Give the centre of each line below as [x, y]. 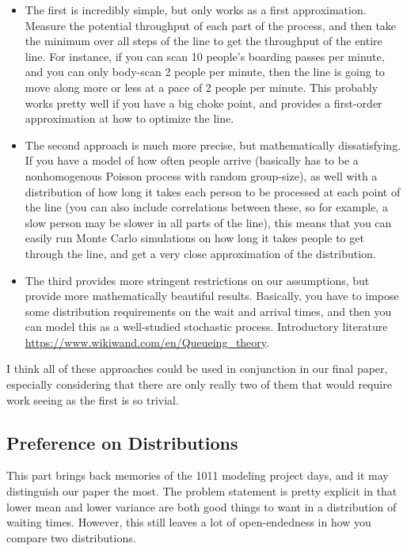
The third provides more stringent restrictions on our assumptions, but [197, 280]
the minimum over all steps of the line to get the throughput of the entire [203, 41]
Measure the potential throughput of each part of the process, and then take [211, 25]
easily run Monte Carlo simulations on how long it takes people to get [194, 238]
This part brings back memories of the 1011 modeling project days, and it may [198, 475]
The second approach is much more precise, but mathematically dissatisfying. [213, 144]
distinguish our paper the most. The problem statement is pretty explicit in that [202, 491]
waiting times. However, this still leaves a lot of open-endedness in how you [189, 522]
